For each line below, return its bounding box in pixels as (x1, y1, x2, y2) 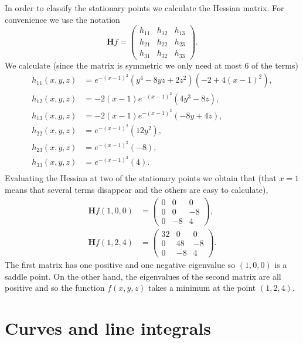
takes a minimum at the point (148, 281, 256, 294)
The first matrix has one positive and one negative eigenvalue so (5, 258, 236, 270)
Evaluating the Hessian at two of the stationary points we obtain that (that (5, 172, 277, 184)
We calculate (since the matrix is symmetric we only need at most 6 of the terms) (5, 59, 298, 71)
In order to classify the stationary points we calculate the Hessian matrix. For (5, 2, 284, 13)
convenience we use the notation (5, 13, 120, 25)
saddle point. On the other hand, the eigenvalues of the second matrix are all (5, 270, 281, 282)
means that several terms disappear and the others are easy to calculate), (5, 184, 268, 196)
